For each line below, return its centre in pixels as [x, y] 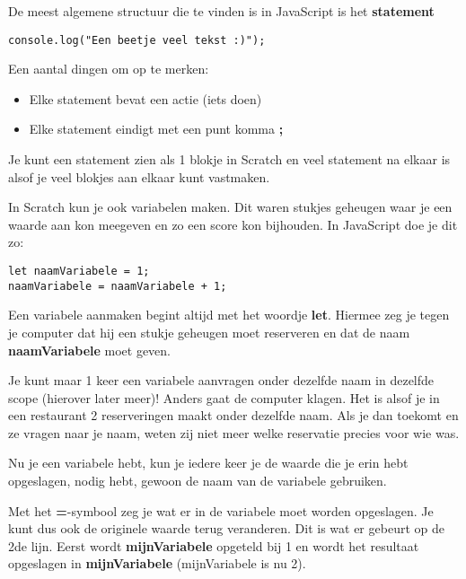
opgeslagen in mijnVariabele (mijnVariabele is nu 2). [157, 563]
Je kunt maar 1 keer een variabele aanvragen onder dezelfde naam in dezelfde [221, 380]
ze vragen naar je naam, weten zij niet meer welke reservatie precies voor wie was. [234, 432]
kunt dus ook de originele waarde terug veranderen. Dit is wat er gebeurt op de [226, 528]
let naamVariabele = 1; [79, 271]
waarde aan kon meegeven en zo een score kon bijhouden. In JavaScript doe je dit [233, 224]
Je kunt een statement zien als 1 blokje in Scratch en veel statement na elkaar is [229, 159]
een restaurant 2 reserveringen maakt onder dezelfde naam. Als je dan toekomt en [233, 415]
